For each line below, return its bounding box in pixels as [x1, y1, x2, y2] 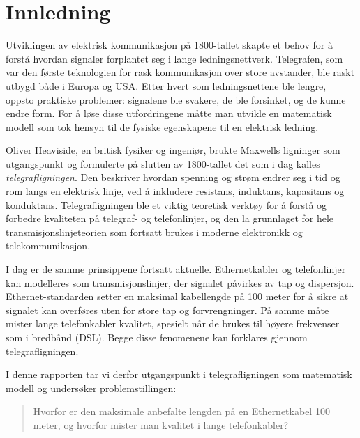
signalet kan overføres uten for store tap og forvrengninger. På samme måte [6, 302, 329, 317]
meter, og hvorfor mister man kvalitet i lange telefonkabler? [33, 417, 289, 432]
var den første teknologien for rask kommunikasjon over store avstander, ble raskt [6, 65, 355, 79]
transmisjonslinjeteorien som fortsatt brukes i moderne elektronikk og [6, 224, 303, 239]
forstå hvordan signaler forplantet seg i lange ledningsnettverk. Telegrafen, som [6, 51, 343, 65]
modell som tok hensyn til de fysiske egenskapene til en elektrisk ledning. [6, 119, 319, 134]
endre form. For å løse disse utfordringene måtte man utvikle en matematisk [6, 106, 332, 120]
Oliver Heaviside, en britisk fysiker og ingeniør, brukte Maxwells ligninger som [6, 143, 340, 157]
